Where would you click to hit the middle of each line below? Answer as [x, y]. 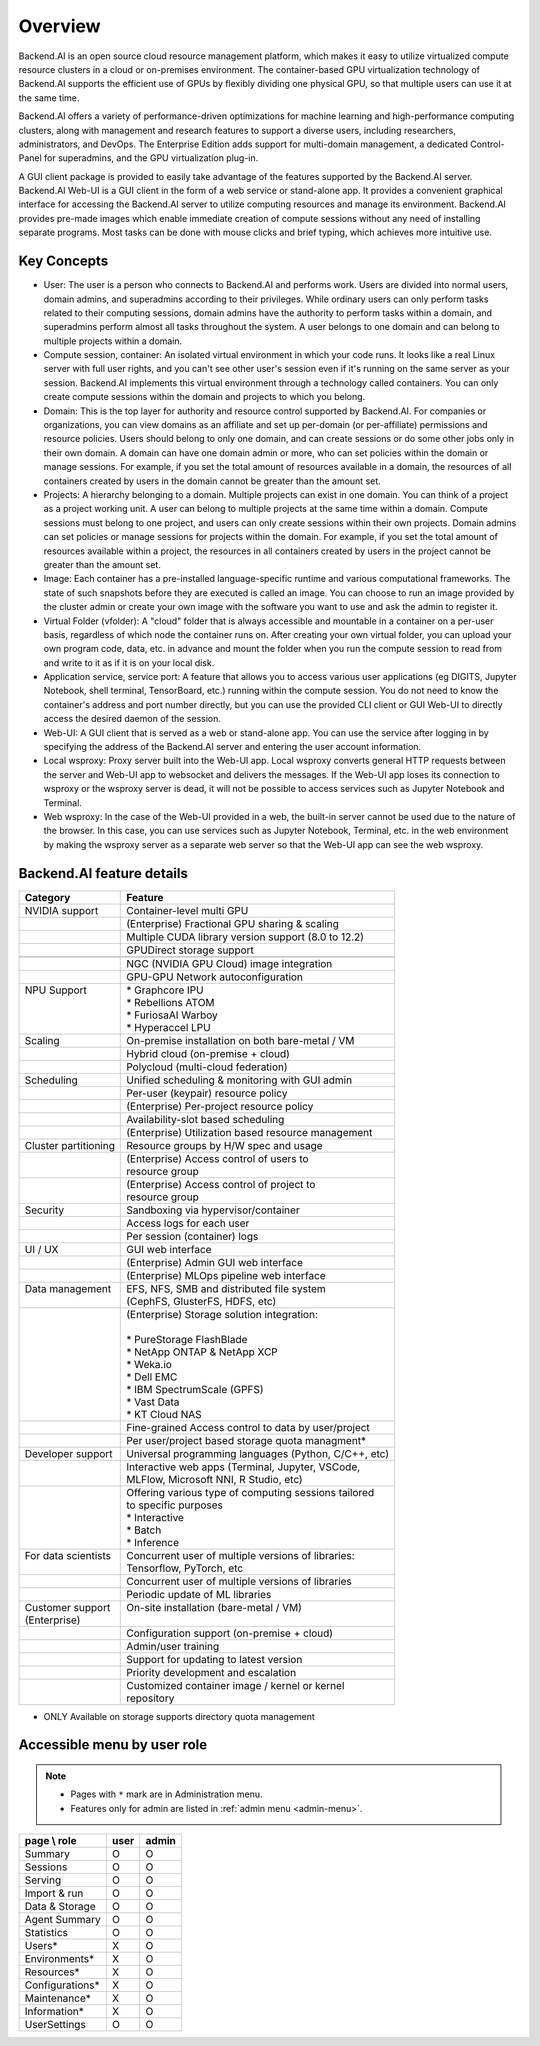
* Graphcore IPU [165, 990]
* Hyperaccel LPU [168, 1027]
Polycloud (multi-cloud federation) [207, 1067]
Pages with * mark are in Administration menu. [166, 1794]
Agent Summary [63, 1920]
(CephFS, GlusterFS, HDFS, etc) [201, 1301]
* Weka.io [149, 1364]
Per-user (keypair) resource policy [207, 1093]
